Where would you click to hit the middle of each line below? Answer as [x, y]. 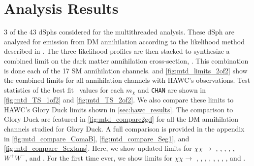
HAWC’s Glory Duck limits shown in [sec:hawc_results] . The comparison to [119, 109]
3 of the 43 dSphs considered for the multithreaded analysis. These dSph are [119, 32]
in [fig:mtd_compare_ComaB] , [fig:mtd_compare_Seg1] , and [97, 138]
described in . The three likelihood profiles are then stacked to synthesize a [117, 51]
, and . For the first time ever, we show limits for [99, 157]
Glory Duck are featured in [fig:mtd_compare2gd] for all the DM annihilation [121, 119]
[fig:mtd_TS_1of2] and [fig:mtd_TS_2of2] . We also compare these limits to [119, 100]
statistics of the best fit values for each [64, 89]
